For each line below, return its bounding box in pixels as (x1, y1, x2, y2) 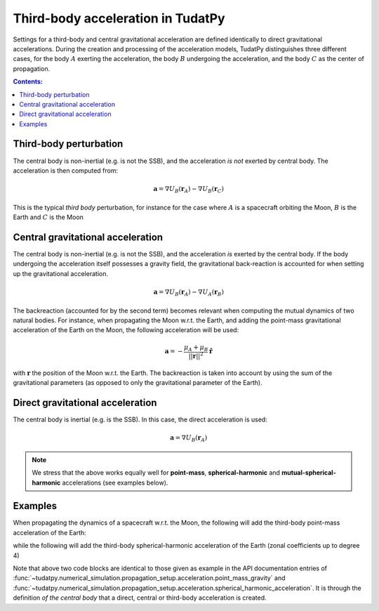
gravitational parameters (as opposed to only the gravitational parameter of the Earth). (13, 379, 262, 387)
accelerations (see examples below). (62, 478, 168, 487)
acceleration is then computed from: (13, 166, 119, 175)
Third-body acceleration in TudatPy (13, 11, 225, 26)
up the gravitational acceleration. (13, 269, 109, 277)
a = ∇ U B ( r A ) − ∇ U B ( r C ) (153, 185, 225, 195)
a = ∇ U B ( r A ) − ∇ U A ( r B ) (153, 288, 225, 298)
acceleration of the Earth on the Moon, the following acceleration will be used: (13, 326, 239, 334)
